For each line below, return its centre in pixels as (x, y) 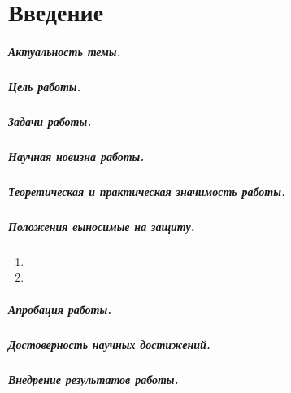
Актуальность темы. (65, 51)
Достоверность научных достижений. (109, 344)
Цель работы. (45, 86)
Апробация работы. (60, 309)
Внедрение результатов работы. (93, 379)
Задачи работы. (50, 121)
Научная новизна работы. (76, 156)
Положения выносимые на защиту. (102, 226)
